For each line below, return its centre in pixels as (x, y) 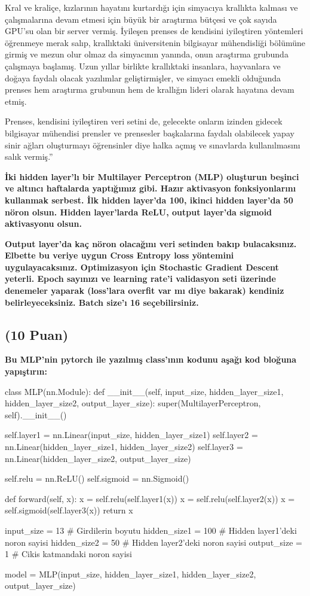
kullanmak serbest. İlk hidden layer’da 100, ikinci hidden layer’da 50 (149, 200)
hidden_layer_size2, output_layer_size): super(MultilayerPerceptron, (133, 403)
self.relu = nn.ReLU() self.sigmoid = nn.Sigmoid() (97, 478)
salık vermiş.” (29, 156)
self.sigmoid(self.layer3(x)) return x (69, 510)
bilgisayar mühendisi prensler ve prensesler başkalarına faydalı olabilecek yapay (150, 133)
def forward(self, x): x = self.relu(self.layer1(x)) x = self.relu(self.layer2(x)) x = (150, 498)
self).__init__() (36, 414)
